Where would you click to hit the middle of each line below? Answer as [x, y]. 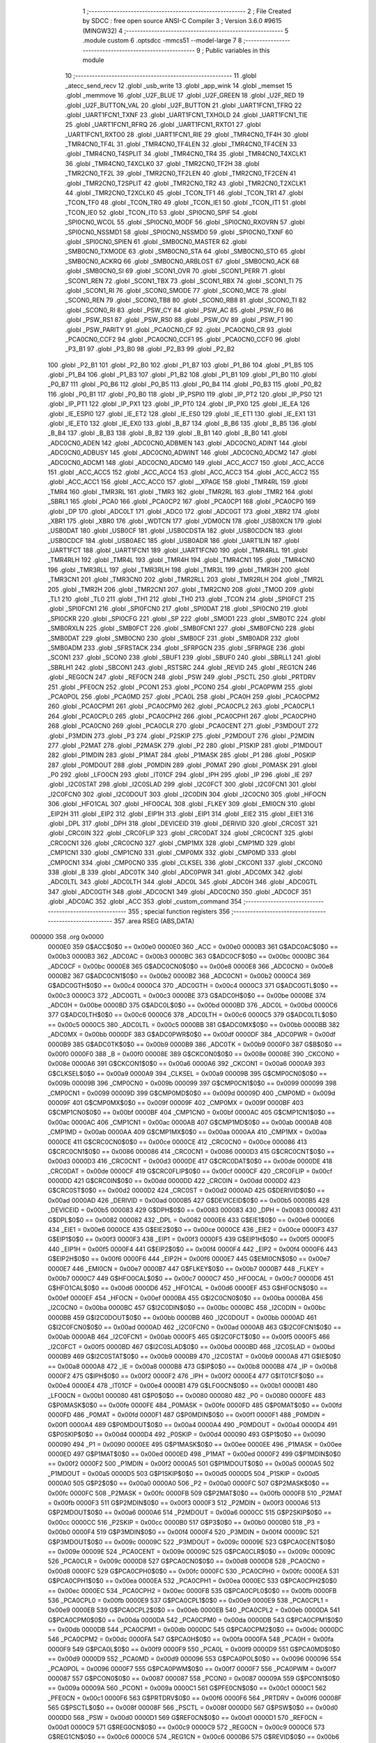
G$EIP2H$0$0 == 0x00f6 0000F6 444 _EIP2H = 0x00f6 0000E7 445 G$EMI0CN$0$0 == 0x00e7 [189, 1259]
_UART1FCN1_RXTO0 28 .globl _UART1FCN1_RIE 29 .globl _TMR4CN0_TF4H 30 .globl [187, 134]
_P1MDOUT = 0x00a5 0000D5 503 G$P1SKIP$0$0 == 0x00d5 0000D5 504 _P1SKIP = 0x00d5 [183, 1473]
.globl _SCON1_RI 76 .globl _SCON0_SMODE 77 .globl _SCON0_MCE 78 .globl [176, 290]
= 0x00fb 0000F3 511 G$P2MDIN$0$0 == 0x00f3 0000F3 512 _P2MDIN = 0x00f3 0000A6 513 [184, 1502]
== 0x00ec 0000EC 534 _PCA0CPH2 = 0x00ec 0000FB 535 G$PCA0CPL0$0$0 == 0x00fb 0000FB [192, 1590]
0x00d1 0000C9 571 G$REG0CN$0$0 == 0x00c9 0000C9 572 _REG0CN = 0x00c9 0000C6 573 [186, 1727]
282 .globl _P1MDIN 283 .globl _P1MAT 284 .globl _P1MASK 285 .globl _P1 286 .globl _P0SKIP [182, 755]
